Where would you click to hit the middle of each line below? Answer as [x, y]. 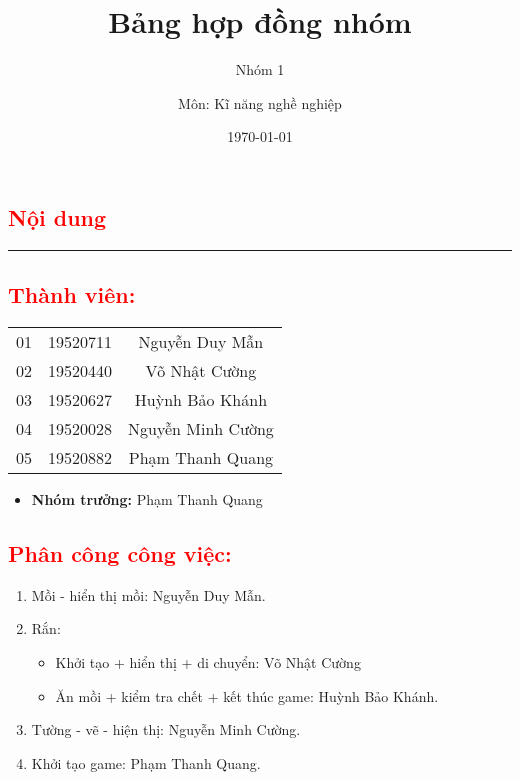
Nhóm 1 [260, 69]
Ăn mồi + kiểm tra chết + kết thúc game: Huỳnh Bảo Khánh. [247, 695]
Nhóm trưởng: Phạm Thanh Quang [147, 498]
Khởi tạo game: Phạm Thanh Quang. [146, 762]
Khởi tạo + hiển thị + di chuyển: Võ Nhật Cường [208, 661]
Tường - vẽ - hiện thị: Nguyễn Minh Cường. [166, 729]
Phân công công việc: [120, 552]
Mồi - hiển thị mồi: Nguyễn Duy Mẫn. [148, 594]
